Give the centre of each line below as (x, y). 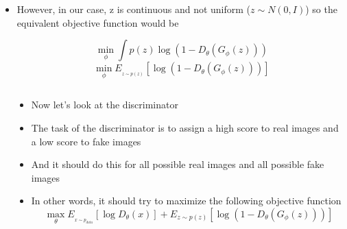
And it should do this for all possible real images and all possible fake (178, 164)
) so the (321, 9)
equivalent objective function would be (98, 22)
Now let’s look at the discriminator (105, 105)
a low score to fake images (86, 141)
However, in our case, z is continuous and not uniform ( (134, 9)
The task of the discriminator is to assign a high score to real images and (185, 128)
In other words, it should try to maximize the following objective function (186, 201)
